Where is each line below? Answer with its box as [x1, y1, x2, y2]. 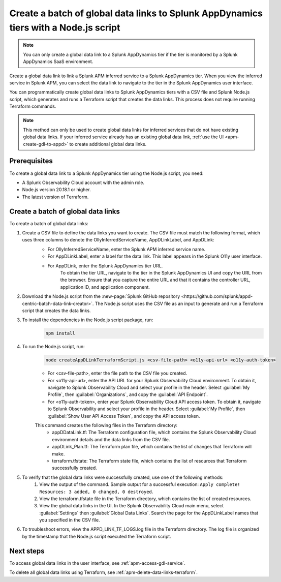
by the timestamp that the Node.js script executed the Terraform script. [22, 533, 171, 539]
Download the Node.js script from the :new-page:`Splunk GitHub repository [22, 293, 180, 299]
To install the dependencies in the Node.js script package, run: [22, 317, 153, 323]
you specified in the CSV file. [39, 517, 100, 523]
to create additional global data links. [69, 141, 147, 147]
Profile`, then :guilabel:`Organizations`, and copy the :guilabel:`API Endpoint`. [47, 391, 208, 397]
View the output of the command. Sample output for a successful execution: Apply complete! [39, 481, 241, 487]
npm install [45, 330, 76, 336]
